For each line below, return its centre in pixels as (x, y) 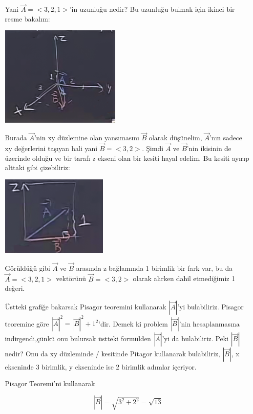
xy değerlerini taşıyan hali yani (51, 148)
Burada (16, 138)
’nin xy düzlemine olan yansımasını (87, 138)
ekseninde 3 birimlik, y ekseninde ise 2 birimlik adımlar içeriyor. (101, 367)
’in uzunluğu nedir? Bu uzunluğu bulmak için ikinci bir (152, 9)
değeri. (15, 288)
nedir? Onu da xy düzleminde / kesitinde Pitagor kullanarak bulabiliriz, (113, 354)
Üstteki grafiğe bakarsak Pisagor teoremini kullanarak (86, 306)
